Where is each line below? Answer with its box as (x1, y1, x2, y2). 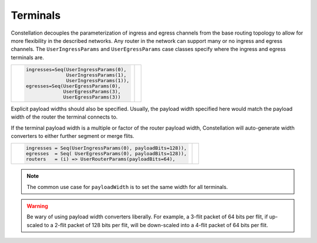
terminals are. (11, 53, 44, 61)
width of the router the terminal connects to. (11, 113, 118, 120)
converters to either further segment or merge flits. (11, 133, 134, 140)
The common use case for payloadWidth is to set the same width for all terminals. (26, 183, 228, 190)
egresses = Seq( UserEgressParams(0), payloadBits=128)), (25, 150, 187, 157)
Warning (26, 203, 48, 210)
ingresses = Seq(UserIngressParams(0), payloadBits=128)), (25, 145, 187, 151)
